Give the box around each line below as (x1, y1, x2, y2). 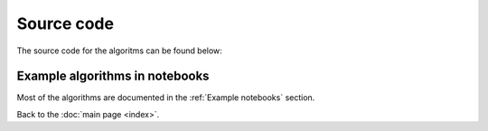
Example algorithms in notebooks (16, 69, 210, 84)
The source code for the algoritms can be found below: (16, 45, 223, 56)
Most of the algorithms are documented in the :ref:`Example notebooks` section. (16, 92, 315, 103)
